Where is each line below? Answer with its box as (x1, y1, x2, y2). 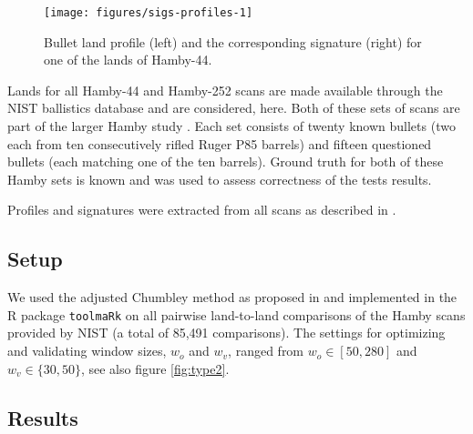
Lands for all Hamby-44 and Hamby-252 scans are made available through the (7, 80, 443, 99)
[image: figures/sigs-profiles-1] (44, 6, 253, 19)
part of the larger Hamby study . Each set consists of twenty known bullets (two (7, 116, 456, 136)
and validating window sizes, (7, 341, 167, 360)
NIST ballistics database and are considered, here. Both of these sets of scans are (7, 98, 460, 117)
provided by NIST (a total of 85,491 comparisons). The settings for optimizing (7, 323, 446, 342)
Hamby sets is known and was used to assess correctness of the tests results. (7, 169, 432, 188)
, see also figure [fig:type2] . (80, 358, 230, 378)
